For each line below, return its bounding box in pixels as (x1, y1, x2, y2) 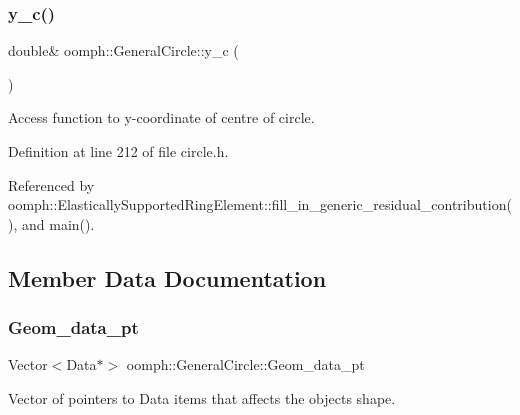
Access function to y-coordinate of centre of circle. (8, 107, 315, 128)
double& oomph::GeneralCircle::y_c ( (8, 40, 239, 61)
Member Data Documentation (8, 262, 327, 293)
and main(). (21, 213, 95, 234)
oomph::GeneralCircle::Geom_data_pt (126, 354, 365, 375)
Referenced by (8, 174, 95, 195)
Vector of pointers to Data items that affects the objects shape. (8, 387, 396, 408)
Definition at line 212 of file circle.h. (8, 141, 229, 161)
